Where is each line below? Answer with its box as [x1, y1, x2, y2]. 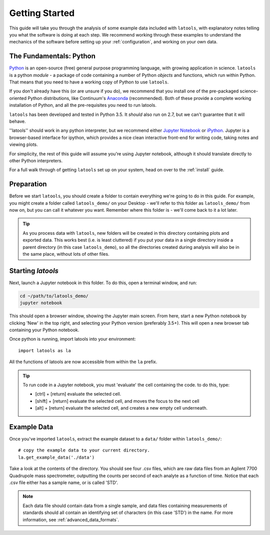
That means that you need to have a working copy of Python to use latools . [9, 79, 169, 85]
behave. [9, 118, 26, 124]
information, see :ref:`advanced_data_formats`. [22, 517, 119, 523]
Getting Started [9, 7, 75, 18]
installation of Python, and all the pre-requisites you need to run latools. [9, 102, 157, 108]
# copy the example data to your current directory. [18, 448, 150, 453]
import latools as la [18, 348, 71, 353]
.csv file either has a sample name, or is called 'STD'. [9, 480, 118, 486]
